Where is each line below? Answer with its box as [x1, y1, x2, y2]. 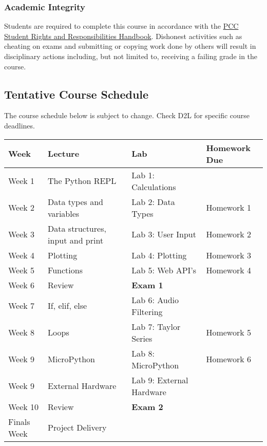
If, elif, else [48, 300, 87, 312]
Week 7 [8, 300, 35, 312]
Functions [48, 264, 83, 276]
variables [48, 207, 80, 219]
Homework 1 [206, 201, 252, 214]
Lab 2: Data [131, 195, 175, 208]
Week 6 [8, 278, 35, 291]
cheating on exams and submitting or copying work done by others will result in [4, 41, 256, 51]
